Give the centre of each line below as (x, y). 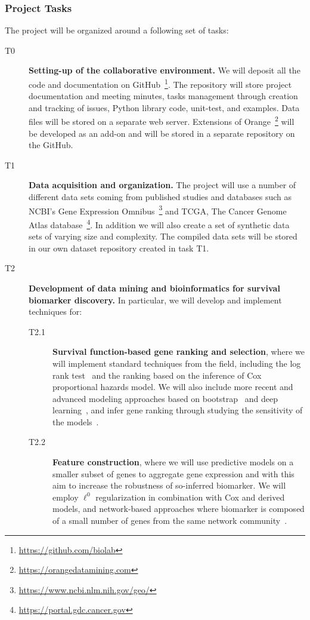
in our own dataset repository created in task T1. (119, 248)
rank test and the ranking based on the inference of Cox (157, 375)
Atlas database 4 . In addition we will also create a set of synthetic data (159, 223)
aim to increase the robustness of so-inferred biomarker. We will (169, 485)
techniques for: (55, 311)
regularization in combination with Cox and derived (190, 497)
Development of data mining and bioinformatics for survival (154, 288)
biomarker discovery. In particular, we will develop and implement (155, 300)
